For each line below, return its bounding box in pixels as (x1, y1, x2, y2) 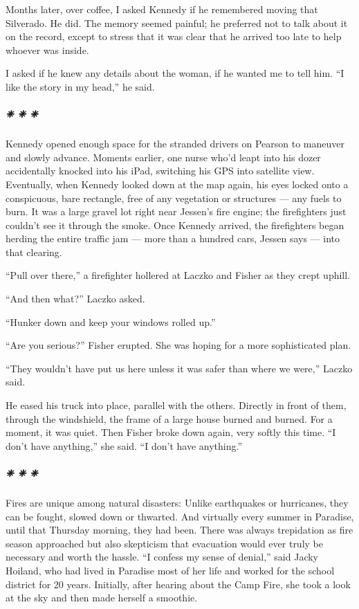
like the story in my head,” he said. (6, 79, 155, 93)
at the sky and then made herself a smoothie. (6, 590, 198, 605)
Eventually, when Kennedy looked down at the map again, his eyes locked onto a (6, 176, 349, 191)
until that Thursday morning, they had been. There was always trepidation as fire (6, 522, 353, 537)
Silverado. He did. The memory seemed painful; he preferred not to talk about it (6, 15, 348, 30)
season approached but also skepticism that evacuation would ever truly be (6, 536, 323, 550)
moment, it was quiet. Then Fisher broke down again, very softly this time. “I (6, 425, 336, 439)
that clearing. (6, 244, 62, 259)
